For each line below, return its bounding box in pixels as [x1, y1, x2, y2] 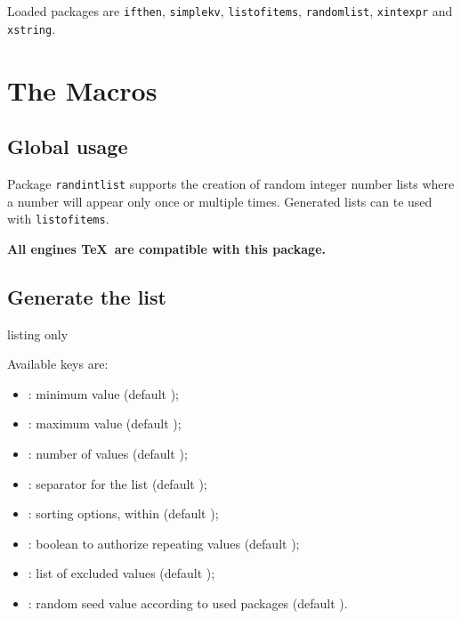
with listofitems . [7, 209, 109, 228]
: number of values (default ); [28, 444, 188, 462]
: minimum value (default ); [28, 384, 179, 403]
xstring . [7, 19, 56, 37]
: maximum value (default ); [28, 414, 182, 433]
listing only [7, 324, 69, 343]
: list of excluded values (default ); [28, 564, 215, 582]
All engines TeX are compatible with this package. [7, 239, 327, 257]
